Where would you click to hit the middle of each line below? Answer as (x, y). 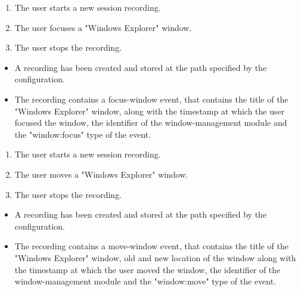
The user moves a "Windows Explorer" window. (101, 174)
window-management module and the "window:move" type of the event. (145, 281)
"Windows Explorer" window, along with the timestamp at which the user (150, 111)
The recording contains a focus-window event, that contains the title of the (151, 99)
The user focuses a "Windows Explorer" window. (103, 27)
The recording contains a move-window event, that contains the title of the (151, 246)
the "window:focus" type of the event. (83, 134)
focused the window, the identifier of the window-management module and (151, 123)
